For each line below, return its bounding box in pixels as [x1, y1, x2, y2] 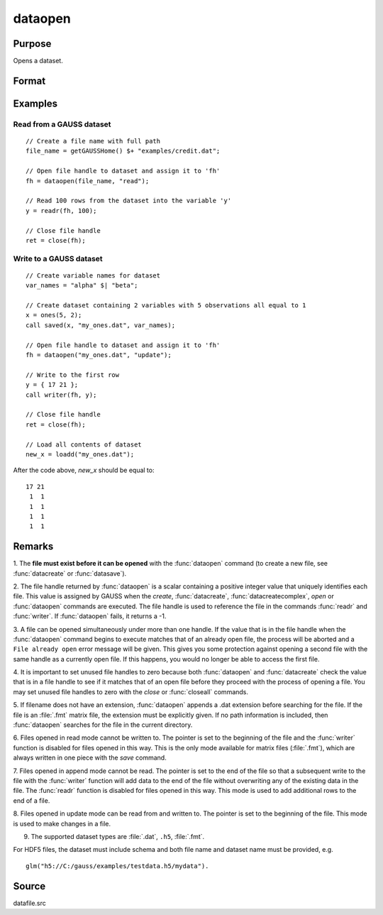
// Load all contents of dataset [26, 440, 142, 449]
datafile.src [13, 899, 46, 907]
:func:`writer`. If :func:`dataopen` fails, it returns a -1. [13, 612, 167, 620]
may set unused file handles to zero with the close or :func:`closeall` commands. [13, 687, 248, 696]
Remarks [13, 540, 54, 553]
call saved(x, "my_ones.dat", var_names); [26, 321, 176, 329]
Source [13, 880, 46, 892]
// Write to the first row [26, 371, 120, 379]
